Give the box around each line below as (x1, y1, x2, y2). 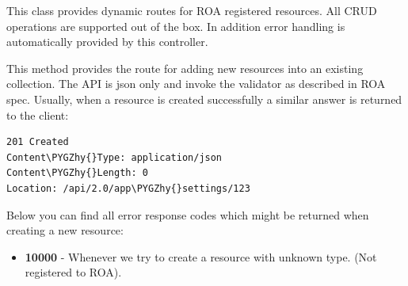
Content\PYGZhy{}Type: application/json (6, 151, 223, 163)
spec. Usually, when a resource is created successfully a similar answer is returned (6, 90, 402, 107)
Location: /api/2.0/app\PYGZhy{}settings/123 (6, 182, 250, 194)
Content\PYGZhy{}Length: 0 (6, 167, 148, 179)
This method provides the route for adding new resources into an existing (6, 59, 364, 76)
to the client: (6, 106, 69, 123)
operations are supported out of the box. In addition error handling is (6, 17, 345, 34)
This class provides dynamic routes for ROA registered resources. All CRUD (6, 2, 377, 18)
